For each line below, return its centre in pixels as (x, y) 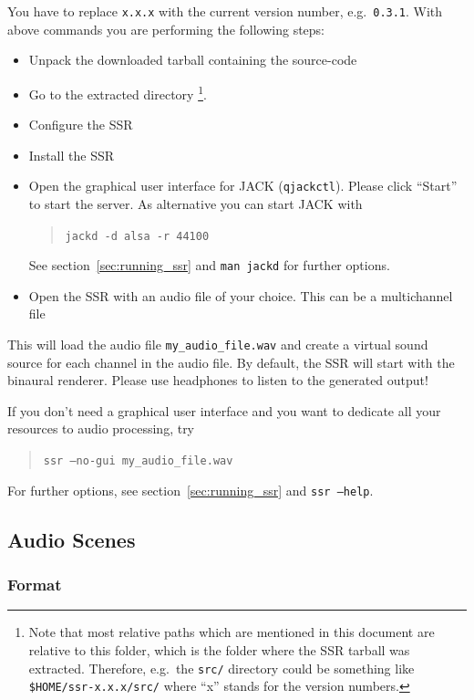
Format (35, 585)
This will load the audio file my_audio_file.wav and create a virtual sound (218, 345)
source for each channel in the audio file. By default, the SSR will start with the (231, 362)
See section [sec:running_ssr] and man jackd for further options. (209, 265)
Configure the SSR (81, 125)
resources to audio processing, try (101, 428)
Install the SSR (72, 155)
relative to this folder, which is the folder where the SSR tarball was (219, 649)
